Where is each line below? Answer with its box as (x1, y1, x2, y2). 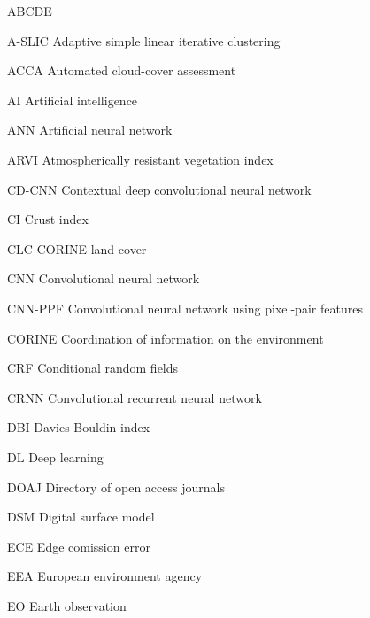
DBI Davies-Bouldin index (7, 418, 150, 436)
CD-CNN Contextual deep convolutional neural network (7, 180, 312, 198)
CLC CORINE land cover (7, 239, 147, 258)
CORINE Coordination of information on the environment (7, 328, 324, 347)
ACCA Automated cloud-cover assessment (7, 61, 236, 80)
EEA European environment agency (7, 567, 203, 585)
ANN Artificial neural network (7, 120, 173, 139)
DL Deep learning (7, 447, 104, 466)
